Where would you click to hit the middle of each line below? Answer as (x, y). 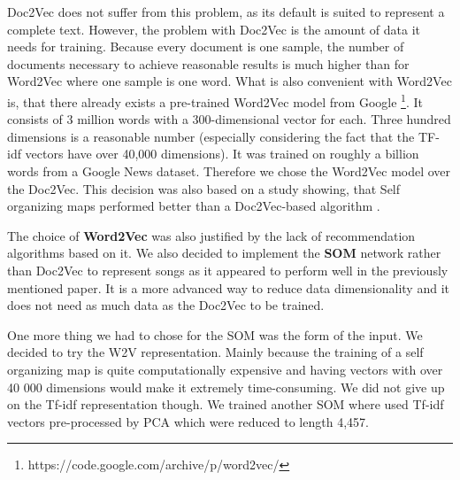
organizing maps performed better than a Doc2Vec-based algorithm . (194, 206)
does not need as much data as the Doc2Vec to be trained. (166, 305)
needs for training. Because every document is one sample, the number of (206, 46)
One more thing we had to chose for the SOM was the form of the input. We (215, 334)
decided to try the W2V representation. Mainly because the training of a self (215, 352)
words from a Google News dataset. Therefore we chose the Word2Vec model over (229, 171)
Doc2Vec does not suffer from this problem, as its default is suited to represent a (226, 12)
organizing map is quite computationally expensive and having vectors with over (225, 369)
